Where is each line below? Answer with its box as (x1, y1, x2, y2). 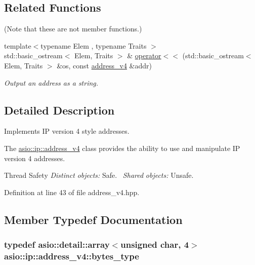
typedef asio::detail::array (4, 238, 110, 251)
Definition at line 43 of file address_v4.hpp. (4, 186, 140, 197)
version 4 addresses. (4, 153, 65, 163)
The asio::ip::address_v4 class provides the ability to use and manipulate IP (4, 142, 240, 153)
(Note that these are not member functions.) (4, 23, 142, 34)
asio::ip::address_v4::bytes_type (4, 249, 139, 262)
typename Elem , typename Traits (40, 40, 147, 51)
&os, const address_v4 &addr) (57, 60, 152, 70)
